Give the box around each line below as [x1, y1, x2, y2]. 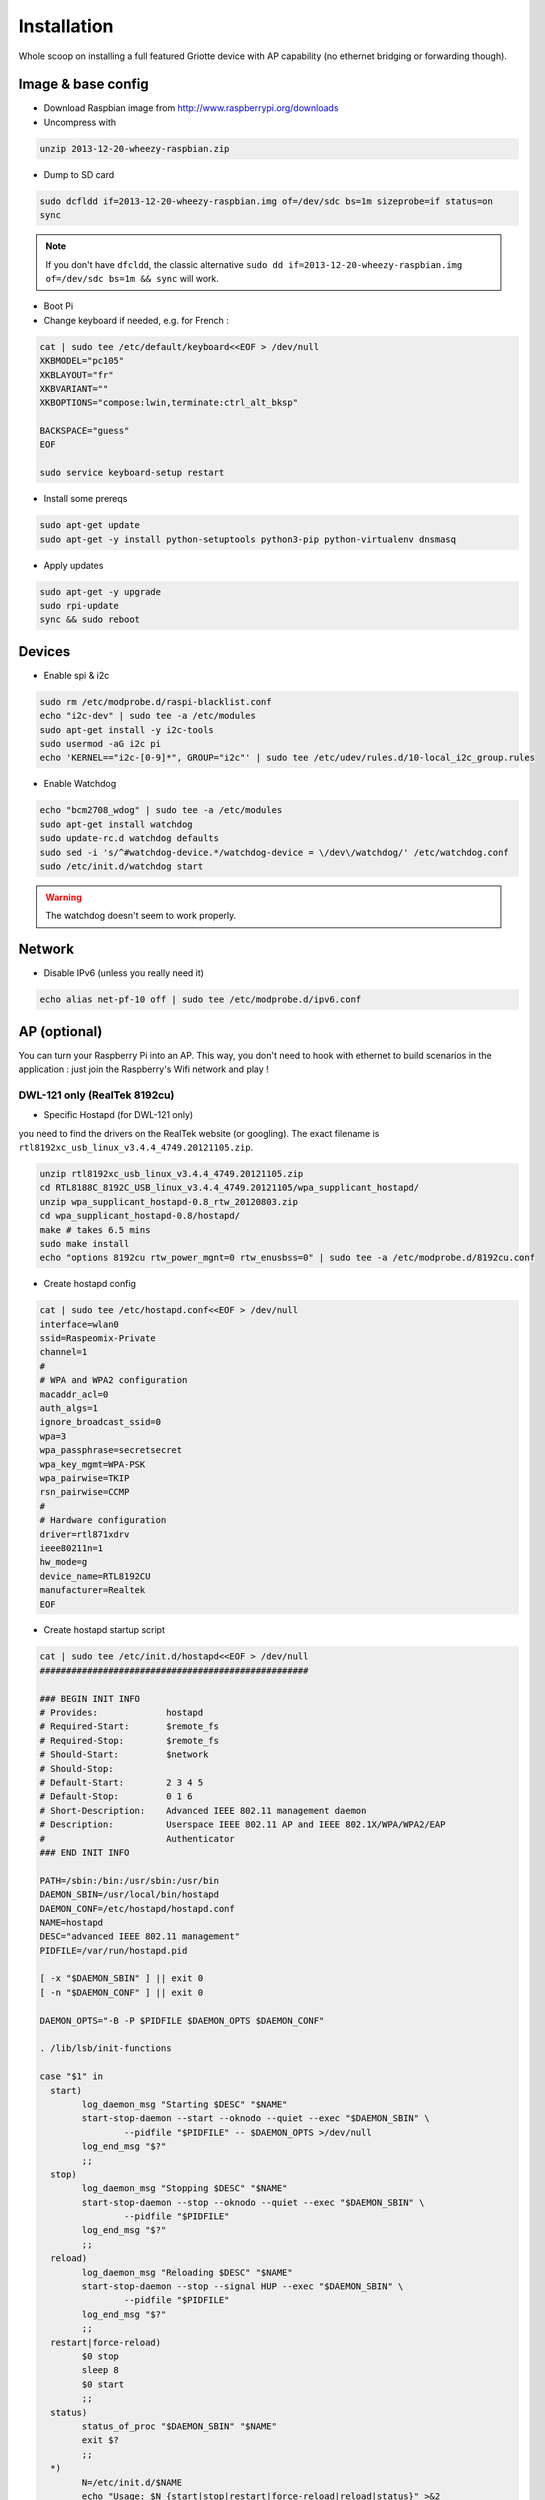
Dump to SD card [43, 168, 115, 180]
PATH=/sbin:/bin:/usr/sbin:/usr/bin [39, 1875, 220, 1886]
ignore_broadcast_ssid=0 [39, 1416, 162, 1428]
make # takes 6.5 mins [39, 1224, 151, 1235]
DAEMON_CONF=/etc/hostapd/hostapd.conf [39, 1903, 235, 1914]
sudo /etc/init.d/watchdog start [39, 860, 204, 872]
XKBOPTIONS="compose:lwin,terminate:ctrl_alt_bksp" [39, 397, 299, 409]
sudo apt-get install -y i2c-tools [39, 724, 214, 735]
